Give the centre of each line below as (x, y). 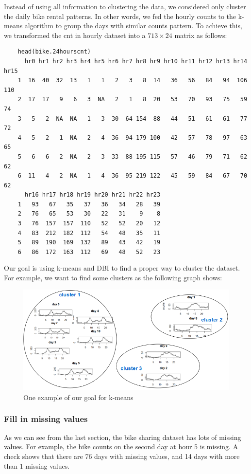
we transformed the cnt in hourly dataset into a (75, 35)
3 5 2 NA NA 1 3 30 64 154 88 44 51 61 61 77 (133, 118)
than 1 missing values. (37, 465)
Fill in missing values (46, 419)
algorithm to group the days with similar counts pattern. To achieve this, (133, 26)
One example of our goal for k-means (78, 397)
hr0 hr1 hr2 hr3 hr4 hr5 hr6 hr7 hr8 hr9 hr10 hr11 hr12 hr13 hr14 (136, 61)
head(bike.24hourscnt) (54, 52)
